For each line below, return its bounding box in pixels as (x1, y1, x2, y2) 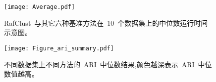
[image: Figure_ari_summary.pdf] (4, 44, 114, 52)
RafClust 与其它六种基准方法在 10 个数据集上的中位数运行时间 (4, 17, 208, 28)
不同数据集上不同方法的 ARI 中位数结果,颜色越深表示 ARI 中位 (4, 59, 212, 69)
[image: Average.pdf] (4, 3, 75, 10)
